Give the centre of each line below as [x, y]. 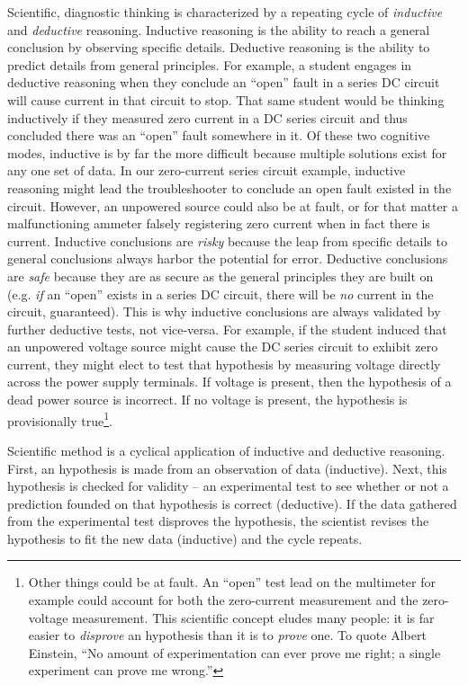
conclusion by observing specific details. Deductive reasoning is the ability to [219, 47]
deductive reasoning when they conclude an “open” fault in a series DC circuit [224, 82]
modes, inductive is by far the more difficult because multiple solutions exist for [227, 152]
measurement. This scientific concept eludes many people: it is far [253, 617]
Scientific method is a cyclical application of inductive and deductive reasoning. [226, 450]
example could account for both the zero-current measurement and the [223, 600]
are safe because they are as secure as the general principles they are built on [220, 276]
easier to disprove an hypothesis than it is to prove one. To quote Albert [227, 635]
